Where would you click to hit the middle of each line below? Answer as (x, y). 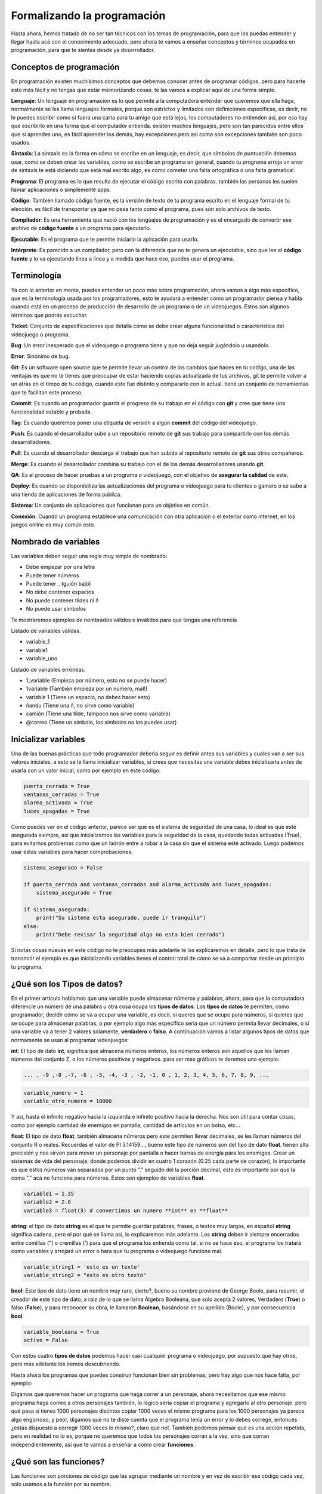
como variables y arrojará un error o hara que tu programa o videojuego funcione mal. (117, 1251)
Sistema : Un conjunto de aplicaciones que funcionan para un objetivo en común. (111, 506)
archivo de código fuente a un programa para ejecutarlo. (81, 228)
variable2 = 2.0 (47, 1202)
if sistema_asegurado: (57, 909)
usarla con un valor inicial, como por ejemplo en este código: (86, 770)
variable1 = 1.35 (49, 1194)
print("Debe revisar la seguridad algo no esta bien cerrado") (131, 934)
